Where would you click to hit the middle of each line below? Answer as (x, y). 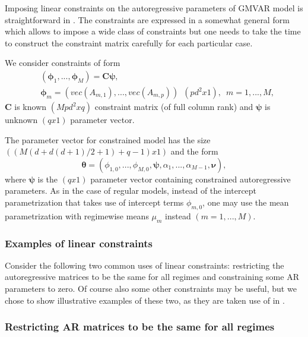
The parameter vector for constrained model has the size (108, 139)
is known (31, 107)
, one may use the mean (246, 202)
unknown (21, 120)
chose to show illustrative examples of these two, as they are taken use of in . (145, 300)
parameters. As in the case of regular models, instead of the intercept (131, 190)
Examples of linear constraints (79, 243)
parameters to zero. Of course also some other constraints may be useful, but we (151, 288)
